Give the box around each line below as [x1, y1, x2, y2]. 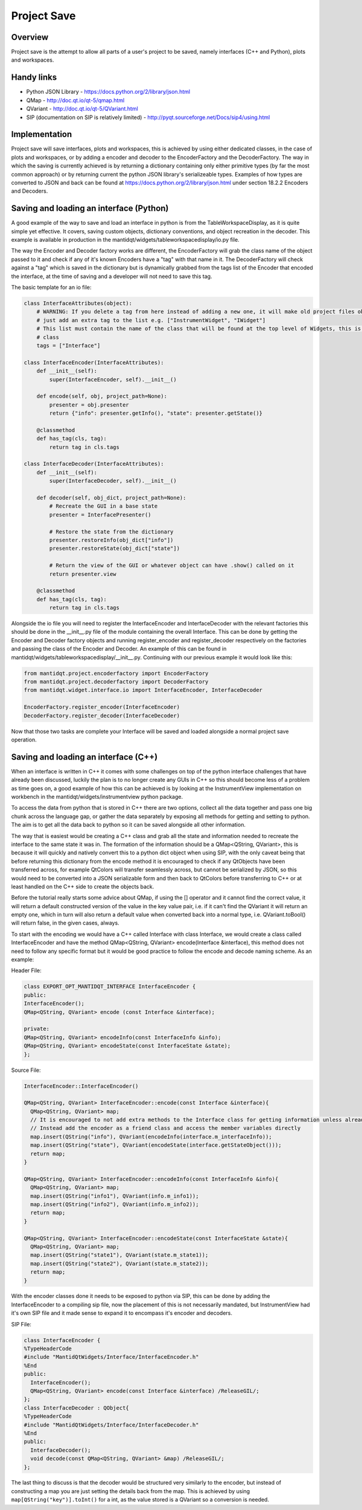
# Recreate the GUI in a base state [49, 503, 158, 510]
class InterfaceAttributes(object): [24, 300, 133, 307]
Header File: [11, 967, 42, 974]
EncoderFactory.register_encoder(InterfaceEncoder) [24, 704, 180, 711]
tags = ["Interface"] [36, 342, 101, 349]
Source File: [11, 1066, 42, 1074]
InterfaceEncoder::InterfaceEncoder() [24, 1082, 139, 1089]
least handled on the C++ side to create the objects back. [11, 883, 154, 890]
